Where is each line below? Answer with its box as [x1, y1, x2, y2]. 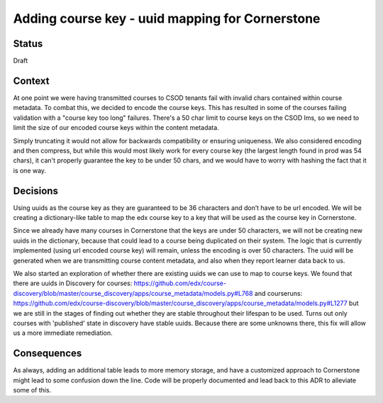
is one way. [13, 166, 46, 175]
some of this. [13, 385, 52, 394]
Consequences [13, 348, 82, 360]
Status [13, 38, 43, 50]
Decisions [13, 184, 58, 197]
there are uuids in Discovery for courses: [13, 279, 133, 287]
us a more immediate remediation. [13, 329, 113, 337]
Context [13, 74, 50, 87]
